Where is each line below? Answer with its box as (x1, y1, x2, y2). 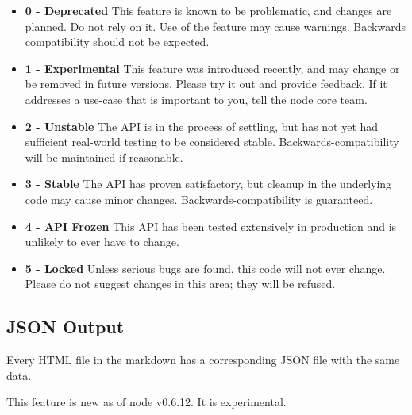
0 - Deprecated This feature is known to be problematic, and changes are (25, 2, 392, 18)
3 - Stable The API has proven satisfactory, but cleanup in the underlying (25, 175, 392, 192)
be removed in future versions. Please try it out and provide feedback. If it (25, 75, 387, 92)
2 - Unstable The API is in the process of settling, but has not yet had (25, 117, 379, 134)
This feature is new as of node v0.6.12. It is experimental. (6, 394, 287, 410)
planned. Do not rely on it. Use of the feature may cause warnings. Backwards (25, 17, 406, 34)
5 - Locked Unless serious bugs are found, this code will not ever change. (25, 259, 386, 276)
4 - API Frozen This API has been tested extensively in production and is (25, 217, 397, 234)
